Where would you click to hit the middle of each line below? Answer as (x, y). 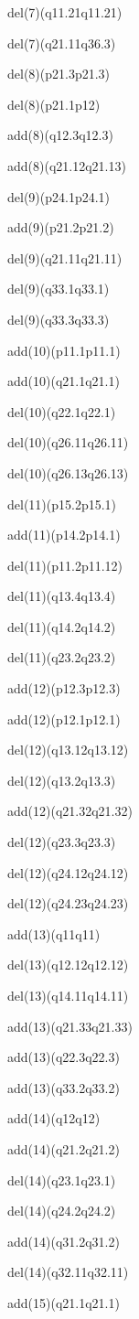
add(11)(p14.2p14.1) (64, 535)
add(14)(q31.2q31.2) (64, 1241)
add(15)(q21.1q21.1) (64, 1302)
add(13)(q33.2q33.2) (64, 1087)
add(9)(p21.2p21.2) (61, 227)
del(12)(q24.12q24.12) (68, 872)
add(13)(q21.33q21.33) (70, 1026)
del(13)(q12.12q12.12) (68, 965)
